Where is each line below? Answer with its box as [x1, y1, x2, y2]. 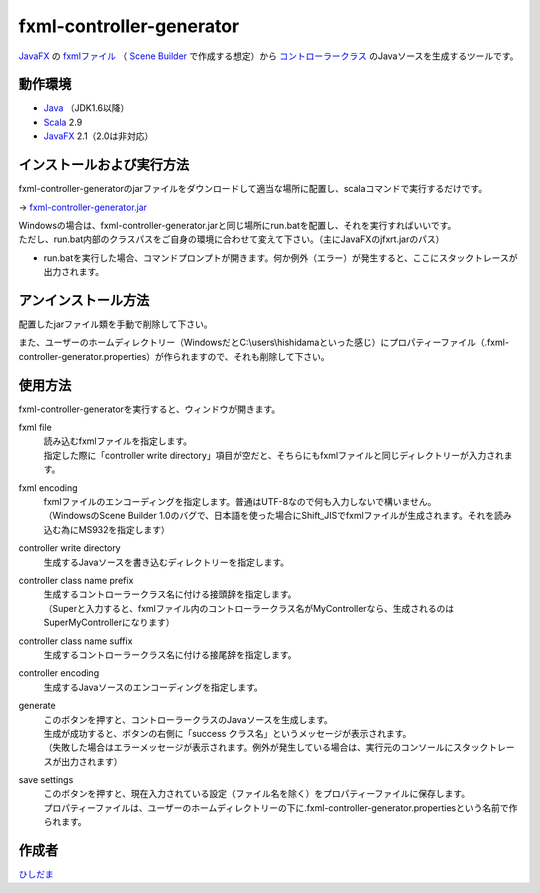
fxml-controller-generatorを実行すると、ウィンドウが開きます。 [18, 403, 281, 415]
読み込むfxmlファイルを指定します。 [43, 435, 193, 447]
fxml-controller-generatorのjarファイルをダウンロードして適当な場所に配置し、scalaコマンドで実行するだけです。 [18, 183, 488, 195]
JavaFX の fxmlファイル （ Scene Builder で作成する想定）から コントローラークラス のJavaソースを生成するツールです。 [18, 50, 519, 62]
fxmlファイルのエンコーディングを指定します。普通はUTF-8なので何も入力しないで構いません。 [43, 496, 437, 508]
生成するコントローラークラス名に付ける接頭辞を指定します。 [43, 588, 297, 600]
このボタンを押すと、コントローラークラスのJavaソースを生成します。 [43, 713, 334, 725]
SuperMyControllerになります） [43, 616, 175, 629]
